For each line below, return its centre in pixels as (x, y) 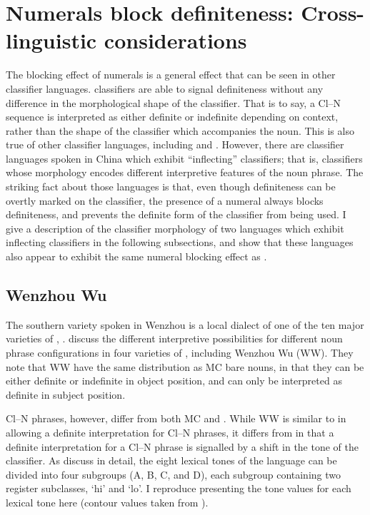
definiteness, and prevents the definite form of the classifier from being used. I (176, 214)
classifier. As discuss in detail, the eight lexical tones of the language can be (171, 460)
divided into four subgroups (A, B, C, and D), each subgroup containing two (174, 474)
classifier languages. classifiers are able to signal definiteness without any (165, 88)
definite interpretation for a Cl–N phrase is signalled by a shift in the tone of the (182, 446)
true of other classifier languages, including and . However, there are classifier (175, 144)
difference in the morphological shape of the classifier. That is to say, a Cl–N (174, 102)
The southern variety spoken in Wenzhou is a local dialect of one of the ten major (185, 324)
